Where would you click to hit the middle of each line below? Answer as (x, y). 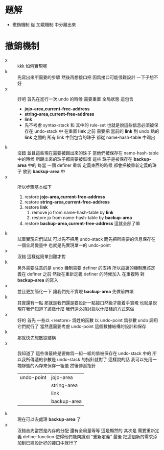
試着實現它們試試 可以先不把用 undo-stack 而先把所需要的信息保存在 (86, 239)
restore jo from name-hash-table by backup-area (82, 217)
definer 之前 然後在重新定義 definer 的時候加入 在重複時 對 (86, 274)
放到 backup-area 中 (44, 171)
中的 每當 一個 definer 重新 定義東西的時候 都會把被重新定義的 (90, 165)
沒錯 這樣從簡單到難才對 (42, 256)
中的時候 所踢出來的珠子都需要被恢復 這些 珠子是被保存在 (75, 159)
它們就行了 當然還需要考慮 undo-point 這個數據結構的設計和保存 (82, 326)
